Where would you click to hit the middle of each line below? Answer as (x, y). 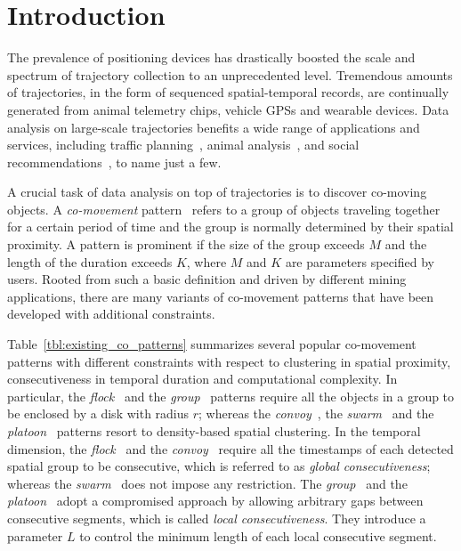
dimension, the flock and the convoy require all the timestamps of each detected (230, 448)
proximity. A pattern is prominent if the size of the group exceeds (186, 244)
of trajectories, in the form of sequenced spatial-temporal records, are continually (228, 92)
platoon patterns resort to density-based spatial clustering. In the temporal (214, 431)
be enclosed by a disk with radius (98, 413)
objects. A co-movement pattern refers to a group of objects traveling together (224, 209)
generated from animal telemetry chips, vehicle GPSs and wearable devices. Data (228, 109)
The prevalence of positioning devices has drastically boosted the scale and (211, 57)
